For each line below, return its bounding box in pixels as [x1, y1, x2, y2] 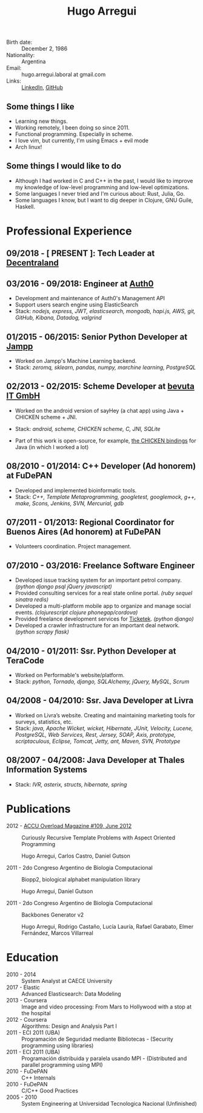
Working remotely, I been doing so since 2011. [15, 124, 130, 131]
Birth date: [6, 38, 32, 46]
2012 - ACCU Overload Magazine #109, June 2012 [6, 822, 132, 829]
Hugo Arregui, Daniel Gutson [21, 887, 93, 895]
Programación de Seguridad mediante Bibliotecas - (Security [21, 1035, 174, 1042]
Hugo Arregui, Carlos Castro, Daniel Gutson [21, 852, 130, 860]
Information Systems [6, 765, 88, 775]
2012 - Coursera [6, 1016, 47, 1023]
